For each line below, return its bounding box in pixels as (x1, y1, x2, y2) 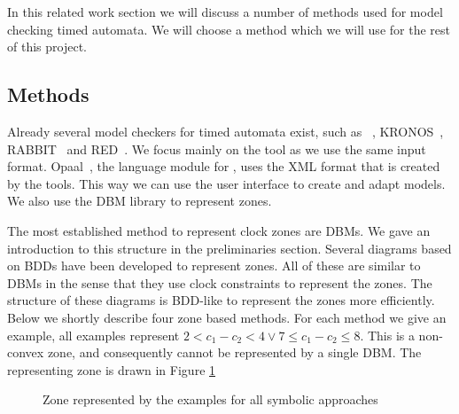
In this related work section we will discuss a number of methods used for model (7, 3, 443, 20)
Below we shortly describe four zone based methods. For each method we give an (7, 308, 447, 326)
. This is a (360, 325, 415, 344)
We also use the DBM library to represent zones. (7, 191, 272, 210)
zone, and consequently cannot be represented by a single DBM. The (47, 343, 422, 362)
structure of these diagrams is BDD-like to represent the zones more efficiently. (7, 291, 435, 309)
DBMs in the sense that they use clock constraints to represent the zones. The (7, 273, 432, 292)
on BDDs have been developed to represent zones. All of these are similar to (7, 256, 421, 275)
